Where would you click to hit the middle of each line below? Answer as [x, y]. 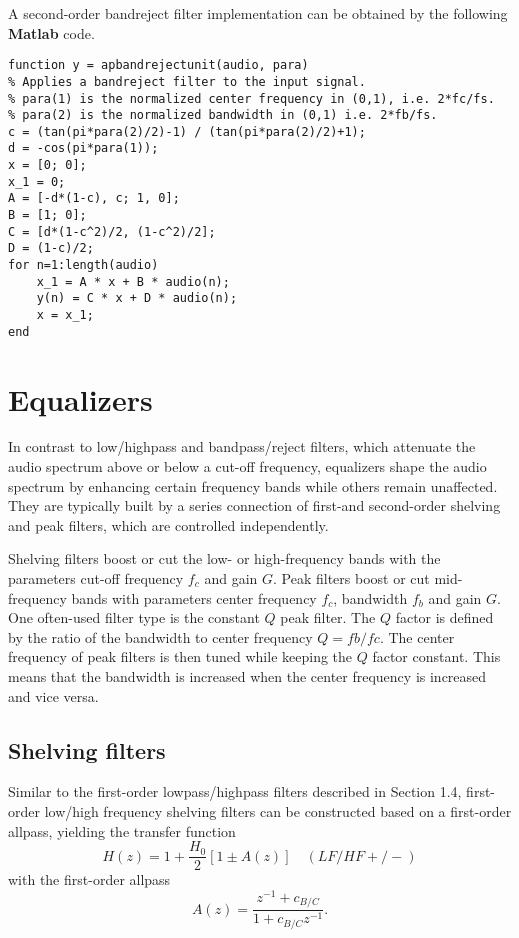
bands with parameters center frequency [194, 597]
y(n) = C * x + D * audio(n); [137, 298]
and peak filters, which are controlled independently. [168, 524]
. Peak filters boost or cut [351, 578]
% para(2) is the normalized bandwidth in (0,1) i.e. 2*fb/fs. [223, 115]
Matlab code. [51, 32]
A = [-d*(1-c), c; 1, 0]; [94, 198]
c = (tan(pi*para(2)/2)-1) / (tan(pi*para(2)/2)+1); [187, 131]
